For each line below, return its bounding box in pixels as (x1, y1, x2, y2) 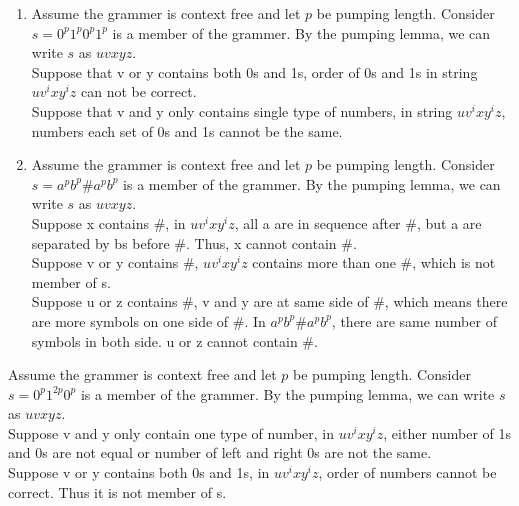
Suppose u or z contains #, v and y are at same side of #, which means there (31, 291, 508, 312)
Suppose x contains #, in (31, 212, 186, 233)
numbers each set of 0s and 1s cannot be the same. (31, 120, 343, 141)
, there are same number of (331, 310, 497, 331)
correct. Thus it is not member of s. (8, 481, 227, 502)
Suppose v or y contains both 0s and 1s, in (8, 462, 270, 483)
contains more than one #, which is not (252, 252, 496, 273)
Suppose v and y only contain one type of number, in (8, 422, 335, 443)
